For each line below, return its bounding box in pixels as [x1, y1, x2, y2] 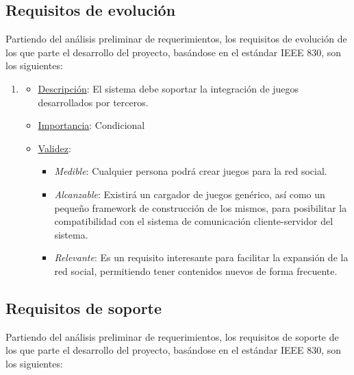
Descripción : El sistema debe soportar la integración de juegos [38, 81, 299, 95]
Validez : [38, 141, 71, 155]
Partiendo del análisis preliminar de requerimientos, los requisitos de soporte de [5, 329, 339, 343]
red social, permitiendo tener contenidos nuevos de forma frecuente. [54, 263, 338, 278]
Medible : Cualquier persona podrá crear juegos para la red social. [54, 164, 327, 178]
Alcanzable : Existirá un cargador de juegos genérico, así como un [54, 186, 325, 201]
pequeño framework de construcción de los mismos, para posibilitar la [54, 200, 347, 215]
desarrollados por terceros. [38, 95, 149, 109]
